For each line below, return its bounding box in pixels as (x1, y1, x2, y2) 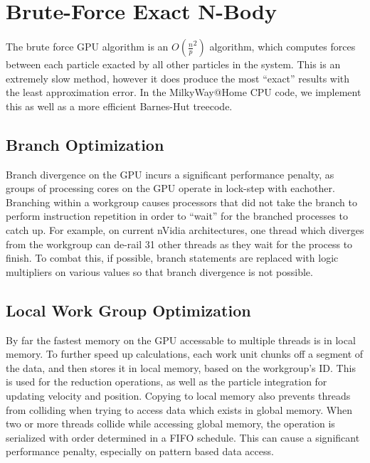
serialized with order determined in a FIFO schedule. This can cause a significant (6, 430, 360, 445)
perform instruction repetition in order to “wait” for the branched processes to (6, 208, 348, 223)
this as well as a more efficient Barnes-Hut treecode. (6, 98, 233, 113)
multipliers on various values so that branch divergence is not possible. (6, 264, 313, 279)
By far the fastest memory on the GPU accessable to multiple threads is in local (6, 332, 356, 347)
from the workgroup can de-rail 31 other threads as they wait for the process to (6, 236, 353, 251)
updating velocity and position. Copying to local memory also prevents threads (6, 388, 351, 403)
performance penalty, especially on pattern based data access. (6, 444, 274, 459)
